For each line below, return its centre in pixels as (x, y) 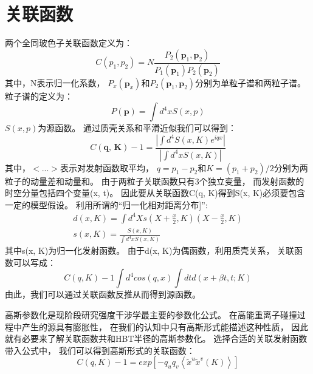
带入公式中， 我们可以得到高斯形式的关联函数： (100, 350)
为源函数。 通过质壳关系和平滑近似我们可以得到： (137, 128)
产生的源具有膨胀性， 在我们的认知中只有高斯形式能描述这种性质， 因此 (165, 326)
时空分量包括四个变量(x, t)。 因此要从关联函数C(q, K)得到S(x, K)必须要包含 (155, 193)
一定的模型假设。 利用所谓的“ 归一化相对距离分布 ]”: (106, 204)
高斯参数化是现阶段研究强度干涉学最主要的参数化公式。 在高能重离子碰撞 (151, 315)
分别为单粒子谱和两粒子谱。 (251, 82)
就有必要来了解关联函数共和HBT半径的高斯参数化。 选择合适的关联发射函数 (156, 338)
